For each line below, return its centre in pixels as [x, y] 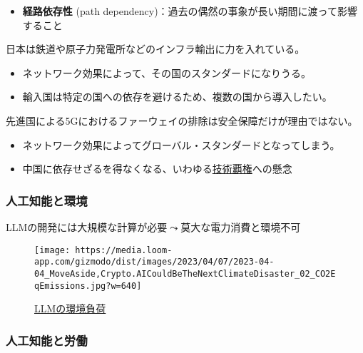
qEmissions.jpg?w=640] [88, 286]
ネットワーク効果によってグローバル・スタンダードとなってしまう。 [181, 144]
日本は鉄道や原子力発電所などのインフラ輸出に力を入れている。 [155, 49]
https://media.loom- [124, 250]
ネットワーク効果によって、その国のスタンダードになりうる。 [167, 72]
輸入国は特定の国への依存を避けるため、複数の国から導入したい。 [177, 97]
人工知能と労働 [47, 340]
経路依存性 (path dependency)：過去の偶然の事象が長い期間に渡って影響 [190, 11]
